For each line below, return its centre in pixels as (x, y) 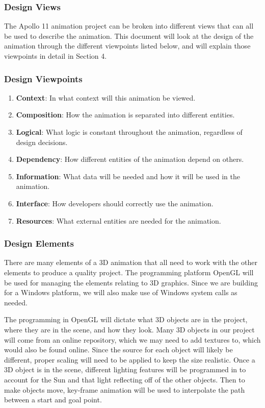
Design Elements (39, 243)
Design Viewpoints (43, 78)
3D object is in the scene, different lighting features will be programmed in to (125, 369)
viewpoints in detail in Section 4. (56, 56)
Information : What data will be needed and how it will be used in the (128, 176)
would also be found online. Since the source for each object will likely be (118, 350)
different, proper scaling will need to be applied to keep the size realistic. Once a (130, 359)
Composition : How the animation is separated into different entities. (125, 115)
